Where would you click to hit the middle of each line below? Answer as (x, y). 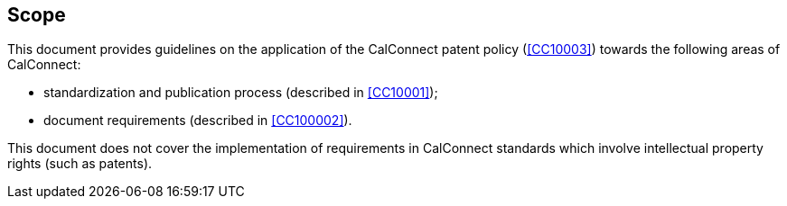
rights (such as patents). (80, 164)
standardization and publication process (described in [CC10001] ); (241, 93)
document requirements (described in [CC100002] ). (198, 121)
